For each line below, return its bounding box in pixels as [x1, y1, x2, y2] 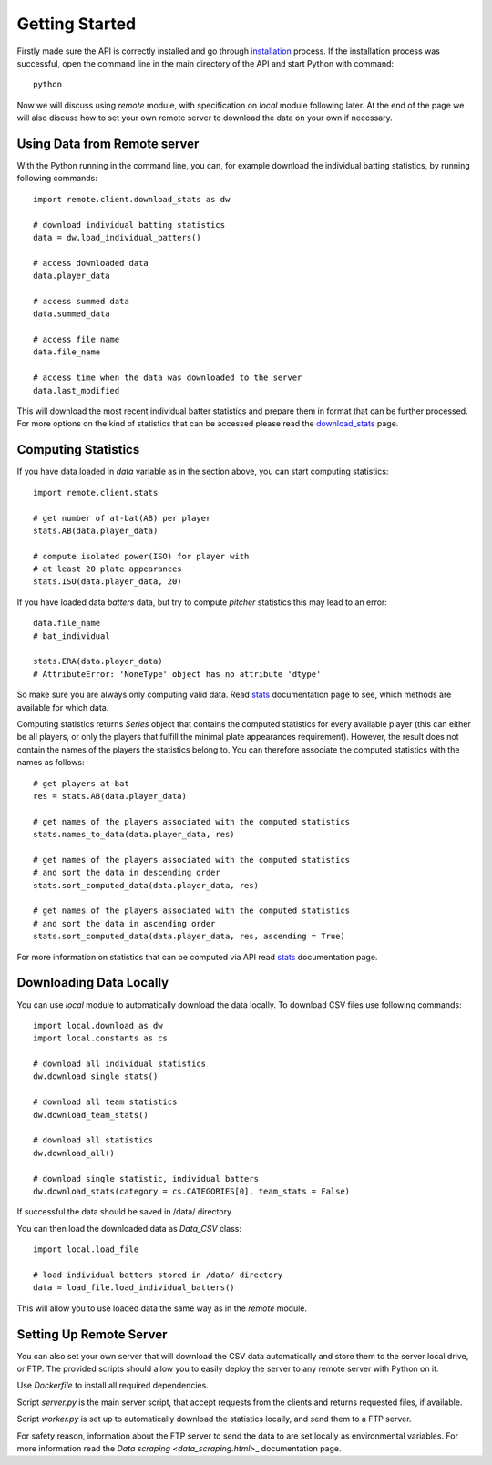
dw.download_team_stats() [33, 1110, 149, 1120]
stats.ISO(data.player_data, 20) [33, 577, 182, 587]
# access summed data [33, 296, 129, 306]
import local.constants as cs [33, 1033, 169, 1043]
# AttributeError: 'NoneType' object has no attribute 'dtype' [33, 669, 322, 679]
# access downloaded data [33, 258, 149, 268]
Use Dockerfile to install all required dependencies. [16, 1380, 209, 1391]
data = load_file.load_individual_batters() [33, 1283, 236, 1293]
